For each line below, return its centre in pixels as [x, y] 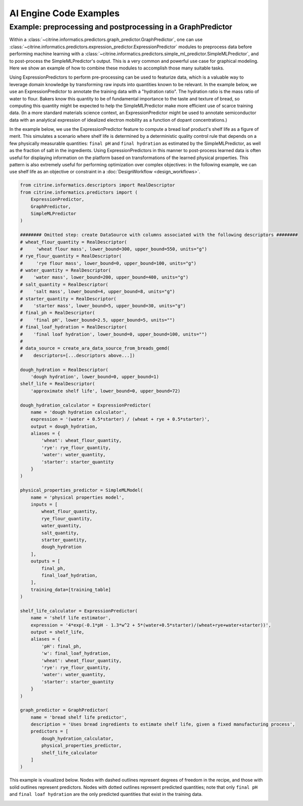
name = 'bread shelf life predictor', [79, 717]
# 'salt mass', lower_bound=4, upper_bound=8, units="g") [98, 292]
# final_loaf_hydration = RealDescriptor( [73, 327]
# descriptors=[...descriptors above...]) [78, 355]
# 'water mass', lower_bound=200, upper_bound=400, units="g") [104, 277]
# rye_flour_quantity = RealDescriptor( [71, 256]
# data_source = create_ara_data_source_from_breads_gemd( [95, 348]
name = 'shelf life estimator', [71, 618]
